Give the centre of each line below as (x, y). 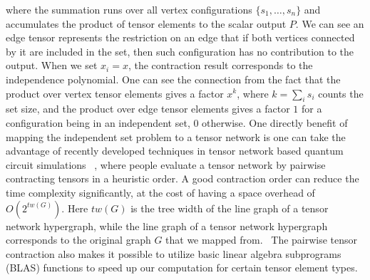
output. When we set (52, 65)
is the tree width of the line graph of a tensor (230, 208)
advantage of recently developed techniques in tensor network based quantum (175, 151)
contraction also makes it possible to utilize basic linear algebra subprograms (174, 253)
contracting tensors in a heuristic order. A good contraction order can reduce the (183, 178)
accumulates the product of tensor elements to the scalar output (146, 23)
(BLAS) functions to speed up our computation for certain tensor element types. (182, 268)
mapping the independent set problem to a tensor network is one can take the (176, 136)
